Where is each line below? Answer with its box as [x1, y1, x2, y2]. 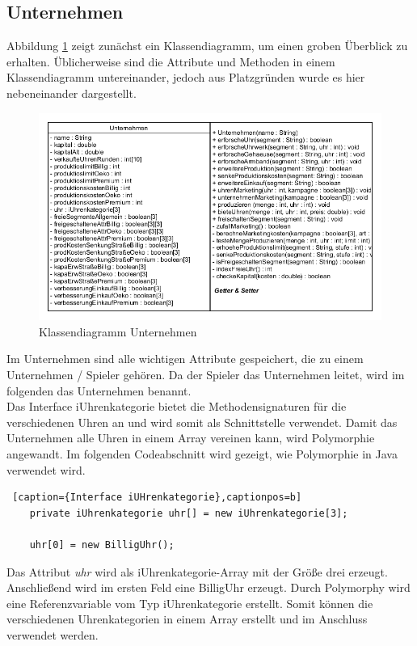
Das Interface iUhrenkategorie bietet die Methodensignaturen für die [6, 398, 347, 415]
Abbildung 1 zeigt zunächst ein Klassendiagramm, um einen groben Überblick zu [6, 37, 408, 54]
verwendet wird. [6, 461, 86, 478]
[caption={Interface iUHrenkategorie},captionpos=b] [12, 492, 302, 504]
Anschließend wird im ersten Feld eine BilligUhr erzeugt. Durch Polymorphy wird [6, 579, 411, 596]
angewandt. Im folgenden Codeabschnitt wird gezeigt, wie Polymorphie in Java [6, 445, 398, 462]
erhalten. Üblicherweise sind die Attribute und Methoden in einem [6, 53, 335, 70]
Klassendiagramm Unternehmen [39, 323, 197, 340]
